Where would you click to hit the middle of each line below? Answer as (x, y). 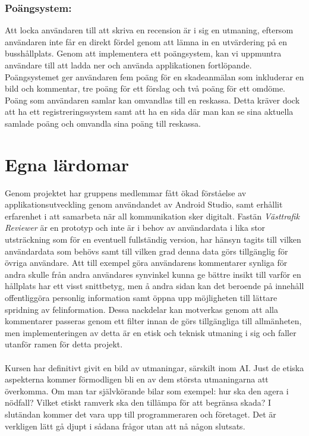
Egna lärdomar (67, 164)
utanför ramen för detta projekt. (64, 344)
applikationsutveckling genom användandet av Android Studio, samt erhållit (144, 204)
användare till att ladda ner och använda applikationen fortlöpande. (128, 65)
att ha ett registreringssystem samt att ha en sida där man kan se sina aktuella (149, 112)
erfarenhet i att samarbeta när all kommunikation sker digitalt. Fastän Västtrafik (152, 216)
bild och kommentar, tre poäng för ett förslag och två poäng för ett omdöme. (145, 88)
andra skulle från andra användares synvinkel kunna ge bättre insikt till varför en (153, 274)
